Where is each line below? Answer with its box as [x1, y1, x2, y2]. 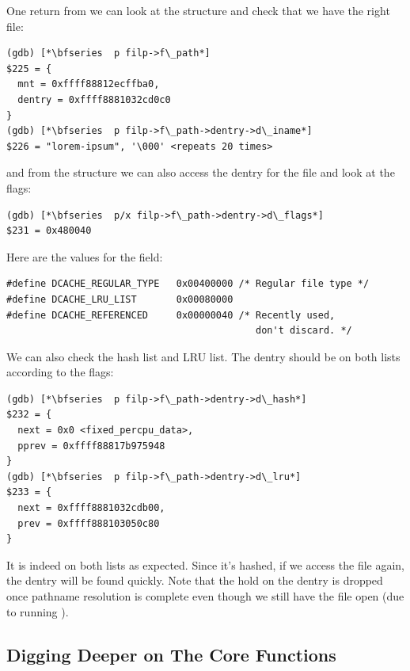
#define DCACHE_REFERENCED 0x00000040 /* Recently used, [6, 309, 336, 321]
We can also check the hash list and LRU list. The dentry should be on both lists [6, 348, 401, 364]
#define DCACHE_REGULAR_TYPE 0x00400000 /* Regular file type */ [6, 278, 370, 290]
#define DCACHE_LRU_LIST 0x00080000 [6, 293, 233, 305]
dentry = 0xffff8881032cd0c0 [17, 93, 171, 105]
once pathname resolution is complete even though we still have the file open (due [6, 588, 404, 604]
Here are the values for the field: [6, 248, 163, 265]
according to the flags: [6, 364, 114, 380]
